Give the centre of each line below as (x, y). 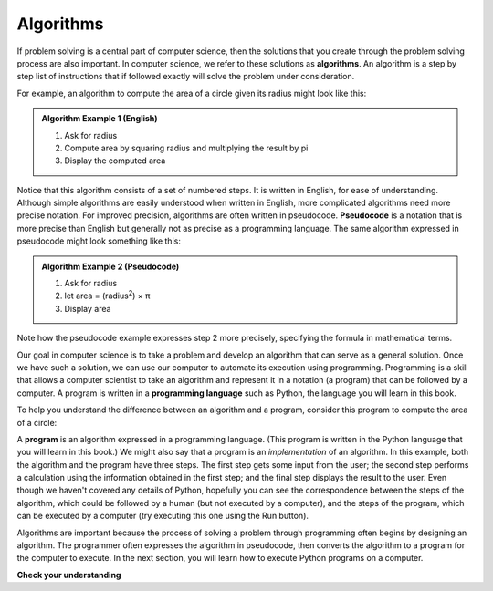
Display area (88, 308)
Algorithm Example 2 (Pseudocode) (110, 266)
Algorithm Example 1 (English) (100, 119)
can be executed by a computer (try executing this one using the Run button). (163, 516)
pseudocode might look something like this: (99, 241)
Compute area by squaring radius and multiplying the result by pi (186, 148)
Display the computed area (115, 161)
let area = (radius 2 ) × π (107, 295)
